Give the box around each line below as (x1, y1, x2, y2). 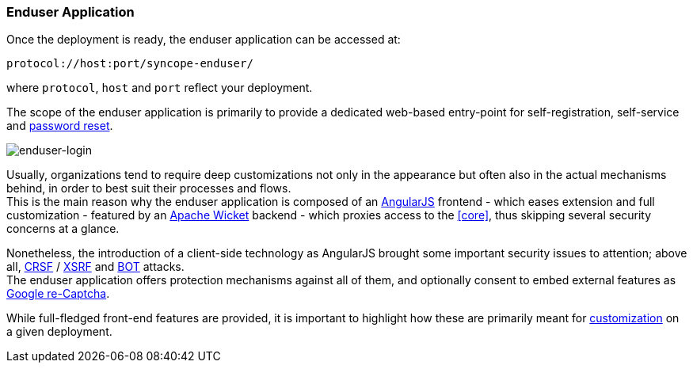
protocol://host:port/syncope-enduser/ (6, 57, 253, 70)
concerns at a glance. (6, 222, 120, 236)
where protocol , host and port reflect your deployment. (6, 81, 313, 95)
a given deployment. (6, 325, 112, 339)
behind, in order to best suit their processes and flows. (6, 181, 291, 196)
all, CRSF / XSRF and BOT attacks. (6, 260, 185, 274)
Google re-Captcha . (6, 287, 110, 301)
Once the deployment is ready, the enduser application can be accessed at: (6, 32, 401, 47)
